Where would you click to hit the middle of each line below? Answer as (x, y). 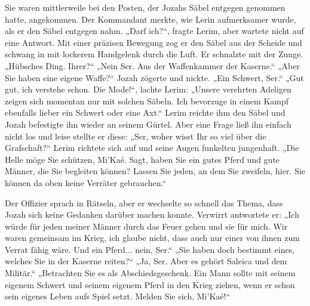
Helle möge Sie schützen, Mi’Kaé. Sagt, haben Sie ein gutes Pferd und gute (142, 159)
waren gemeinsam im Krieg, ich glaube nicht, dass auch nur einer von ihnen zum (152, 238)
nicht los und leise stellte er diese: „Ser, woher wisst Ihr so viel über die (136, 136)
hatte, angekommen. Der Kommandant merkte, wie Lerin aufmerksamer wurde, (151, 19)
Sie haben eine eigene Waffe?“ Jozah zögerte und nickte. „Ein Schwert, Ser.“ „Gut (154, 77)
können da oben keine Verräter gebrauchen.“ (86, 182)
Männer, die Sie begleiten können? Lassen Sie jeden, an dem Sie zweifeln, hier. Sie (155, 171)
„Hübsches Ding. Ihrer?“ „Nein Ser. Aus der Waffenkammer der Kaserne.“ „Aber (152, 65)
